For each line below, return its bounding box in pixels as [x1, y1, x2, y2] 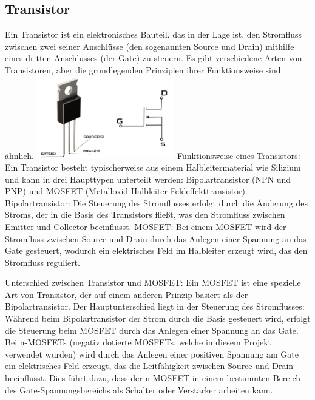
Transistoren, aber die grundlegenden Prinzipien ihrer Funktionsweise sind [5, 63, 281, 76]
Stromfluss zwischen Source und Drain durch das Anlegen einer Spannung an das [5, 232, 307, 245]
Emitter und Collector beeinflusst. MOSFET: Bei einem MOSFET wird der [5, 220, 286, 232]
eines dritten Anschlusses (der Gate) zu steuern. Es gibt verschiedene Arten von [5, 52, 302, 64]
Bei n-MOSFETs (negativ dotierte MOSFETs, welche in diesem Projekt [5, 336, 271, 348]
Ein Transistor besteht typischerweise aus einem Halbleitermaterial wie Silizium [5, 160, 301, 173]
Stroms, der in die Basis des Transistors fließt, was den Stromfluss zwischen [5, 208, 285, 221]
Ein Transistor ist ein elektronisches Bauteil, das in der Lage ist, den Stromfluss [5, 28, 302, 41]
